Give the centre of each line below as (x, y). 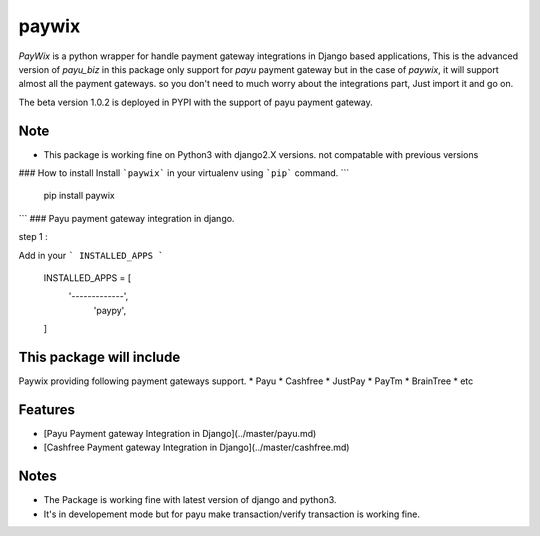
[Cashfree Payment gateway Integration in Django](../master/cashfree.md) (196, 447)
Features (46, 409)
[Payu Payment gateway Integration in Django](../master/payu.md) (180, 433)
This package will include (99, 356)
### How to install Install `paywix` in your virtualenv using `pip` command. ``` (184, 173)
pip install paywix (79, 196)
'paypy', (110, 310)
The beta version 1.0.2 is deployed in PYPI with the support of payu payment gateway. (196, 102)
